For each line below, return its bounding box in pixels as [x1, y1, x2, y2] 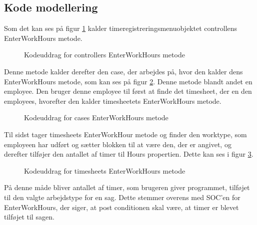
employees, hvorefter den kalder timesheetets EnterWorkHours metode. [4, 95, 221, 106]
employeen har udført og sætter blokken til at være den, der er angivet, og [4, 139, 231, 149]
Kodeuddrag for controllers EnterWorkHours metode [24, 49, 185, 60]
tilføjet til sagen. [4, 212, 54, 222]
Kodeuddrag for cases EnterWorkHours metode [24, 112, 168, 123]
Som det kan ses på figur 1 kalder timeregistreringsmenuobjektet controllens [4, 23, 237, 33]
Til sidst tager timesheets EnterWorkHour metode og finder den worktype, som [4, 129, 247, 139]
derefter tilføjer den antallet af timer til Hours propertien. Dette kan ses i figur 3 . [4, 149, 253, 159]
